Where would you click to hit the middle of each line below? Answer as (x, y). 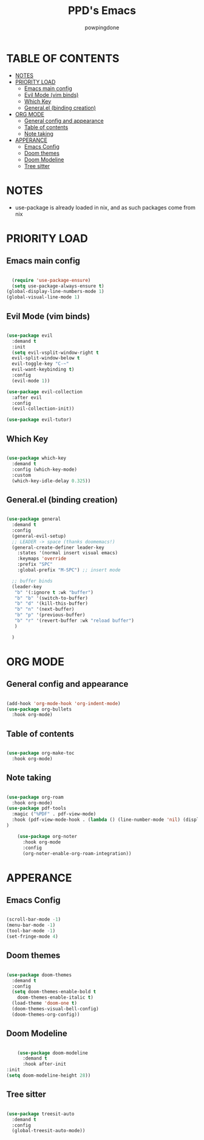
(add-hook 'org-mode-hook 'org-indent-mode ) (63, 703)
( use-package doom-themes (39, 975)
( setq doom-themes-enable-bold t (54, 992)
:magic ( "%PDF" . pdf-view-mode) (54, 814)
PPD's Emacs (102, 11)
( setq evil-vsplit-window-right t (55, 353)
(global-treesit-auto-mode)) (49, 1131)
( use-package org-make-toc (40, 753)
